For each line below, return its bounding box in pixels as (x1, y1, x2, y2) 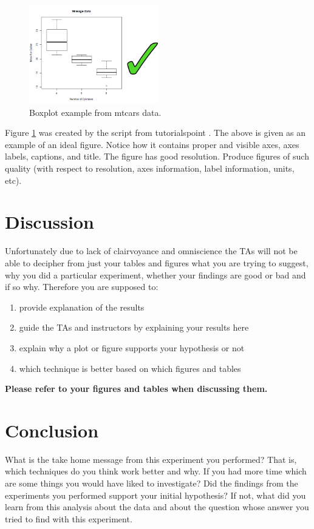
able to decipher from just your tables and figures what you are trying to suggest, (5, 256, 309, 269)
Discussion (5, 209, 94, 234)
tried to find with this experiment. (5, 512, 132, 525)
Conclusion (5, 417, 99, 442)
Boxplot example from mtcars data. (29, 106, 162, 118)
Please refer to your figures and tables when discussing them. (5, 382, 268, 395)
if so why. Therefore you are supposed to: (5, 280, 159, 293)
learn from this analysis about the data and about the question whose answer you (5, 500, 309, 513)
